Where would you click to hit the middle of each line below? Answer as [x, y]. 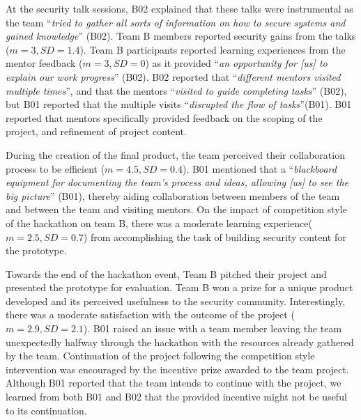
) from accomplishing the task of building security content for [215, 236]
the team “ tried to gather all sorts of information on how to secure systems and [176, 22]
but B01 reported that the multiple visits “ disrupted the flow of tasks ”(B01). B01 [179, 104]
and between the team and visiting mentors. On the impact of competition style [176, 209]
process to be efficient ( [55, 168]
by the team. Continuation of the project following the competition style [160, 356]
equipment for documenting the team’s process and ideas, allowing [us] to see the [177, 182]
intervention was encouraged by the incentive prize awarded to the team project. [177, 369]
